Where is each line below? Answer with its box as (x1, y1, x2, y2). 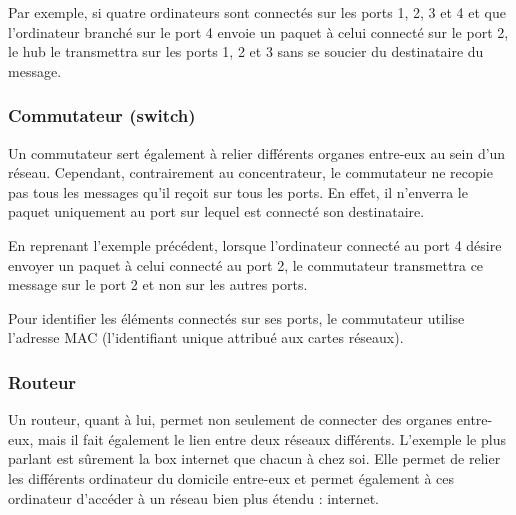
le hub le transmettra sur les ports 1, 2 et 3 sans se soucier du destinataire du (8, 41, 484, 62)
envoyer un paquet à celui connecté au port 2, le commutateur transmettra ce (8, 254, 484, 275)
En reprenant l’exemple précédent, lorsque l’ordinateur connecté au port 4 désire (8, 234, 502, 255)
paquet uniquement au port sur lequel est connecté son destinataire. (8, 201, 425, 222)
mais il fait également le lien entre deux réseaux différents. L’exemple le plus (37, 428, 506, 449)
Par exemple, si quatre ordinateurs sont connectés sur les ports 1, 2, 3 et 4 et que (8, 2, 506, 22)
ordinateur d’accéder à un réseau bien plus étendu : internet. (8, 487, 379, 508)
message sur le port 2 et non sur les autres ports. (8, 274, 308, 295)
